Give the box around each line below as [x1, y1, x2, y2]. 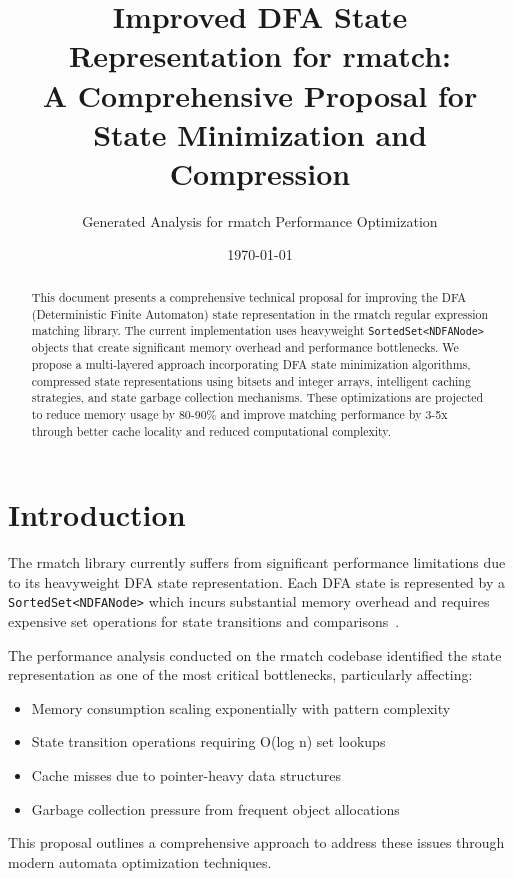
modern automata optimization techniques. [8, 851, 272, 872]
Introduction [8, 494, 186, 535]
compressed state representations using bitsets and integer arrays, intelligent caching [31, 372, 471, 389]
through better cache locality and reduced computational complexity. [31, 422, 391, 439]
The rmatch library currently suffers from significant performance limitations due [8, 552, 506, 573]
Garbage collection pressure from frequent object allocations [31, 798, 400, 819]
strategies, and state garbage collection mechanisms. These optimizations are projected [31, 389, 484, 406]
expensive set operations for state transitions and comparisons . [8, 611, 400, 632]
